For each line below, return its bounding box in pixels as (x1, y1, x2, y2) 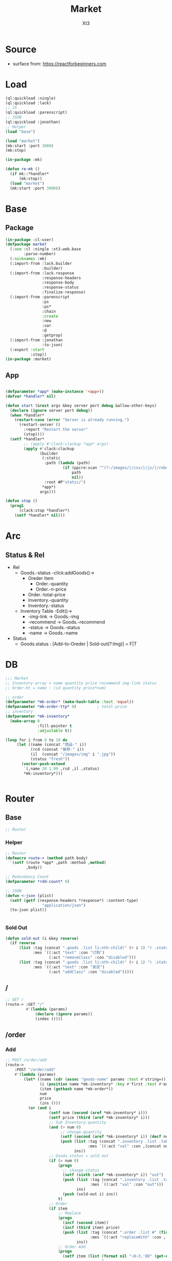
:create (41, 313, 58, 319)
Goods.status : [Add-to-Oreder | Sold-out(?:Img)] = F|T (20, 641, 137, 647)
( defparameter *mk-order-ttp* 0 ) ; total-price (5, 704, 127, 709)
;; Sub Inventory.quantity (49, 1120, 106, 1125)
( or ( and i (28, 1106, 52, 1111)
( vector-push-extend (21, 761, 66, 767)
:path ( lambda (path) (44, 460, 91, 466)
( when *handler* (10, 413, 45, 418)
